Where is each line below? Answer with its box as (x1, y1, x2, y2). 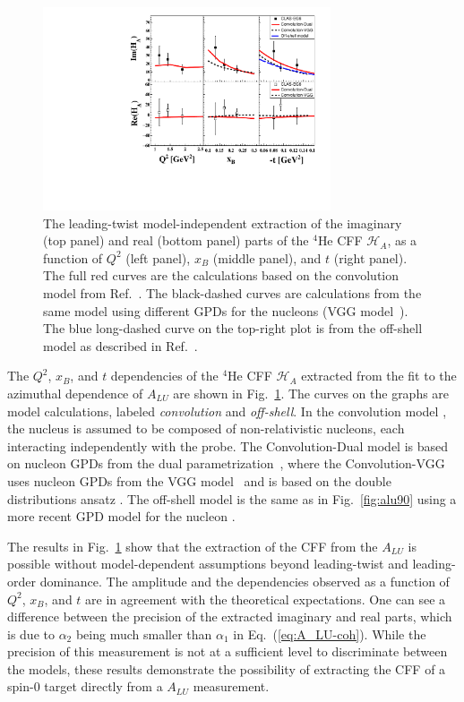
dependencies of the (110, 366, 219, 385)
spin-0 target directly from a (7, 677, 163, 696)
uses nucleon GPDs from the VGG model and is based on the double (7, 471, 391, 490)
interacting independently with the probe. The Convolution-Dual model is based (7, 436, 449, 455)
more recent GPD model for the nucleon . (7, 507, 236, 526)
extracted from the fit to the (301, 366, 457, 385)
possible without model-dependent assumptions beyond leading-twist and (7, 554, 408, 573)
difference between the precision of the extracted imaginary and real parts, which (7, 607, 452, 626)
